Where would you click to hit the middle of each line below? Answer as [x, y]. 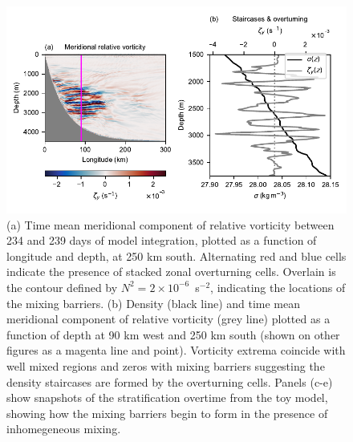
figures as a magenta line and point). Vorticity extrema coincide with [176, 350]
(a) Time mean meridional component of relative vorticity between [170, 224]
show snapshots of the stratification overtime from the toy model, [167, 397]
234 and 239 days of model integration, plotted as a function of [162, 240]
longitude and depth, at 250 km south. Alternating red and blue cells [176, 255]
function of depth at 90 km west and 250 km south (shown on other [173, 334]
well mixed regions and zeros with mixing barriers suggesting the [166, 365]
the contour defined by [62, 287]
